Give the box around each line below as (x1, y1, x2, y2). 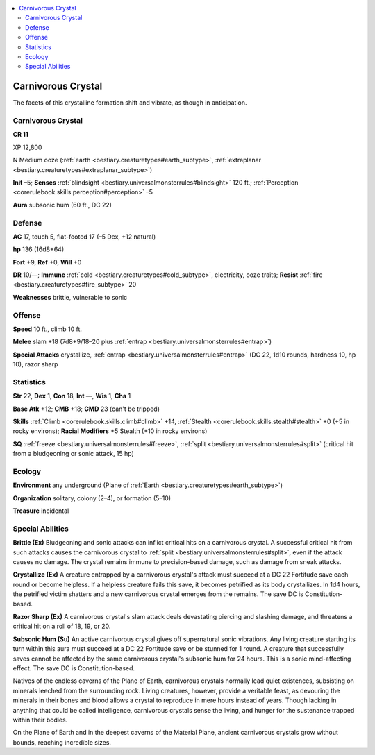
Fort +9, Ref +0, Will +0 (12, 257, 82, 266)
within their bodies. (12, 715, 68, 724)
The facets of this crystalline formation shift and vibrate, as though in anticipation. (12, 99, 247, 107)
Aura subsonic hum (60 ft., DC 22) (12, 201, 112, 209)
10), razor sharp (12, 360, 58, 368)
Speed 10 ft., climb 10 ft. (12, 325, 83, 333)
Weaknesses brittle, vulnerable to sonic (12, 293, 128, 301)
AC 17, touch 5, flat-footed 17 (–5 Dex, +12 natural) (12, 232, 156, 241)
